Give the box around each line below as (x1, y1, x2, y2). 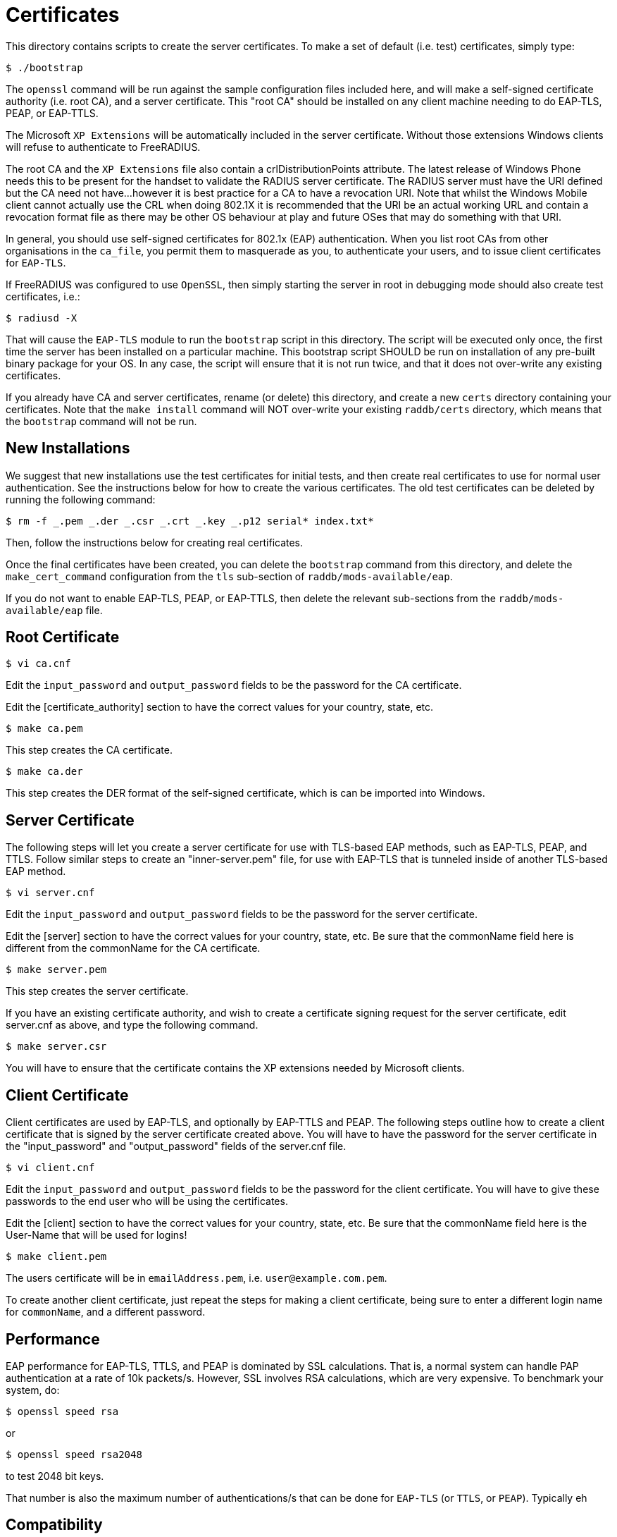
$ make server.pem (6, 964, 107, 976)
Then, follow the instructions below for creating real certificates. (6, 536, 304, 549)
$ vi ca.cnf (6, 658, 71, 670)
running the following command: (6, 493, 156, 506)
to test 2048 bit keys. (6, 1469, 104, 1482)
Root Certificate (6, 628, 120, 647)
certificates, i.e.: (6, 290, 80, 302)
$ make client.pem (6, 1251, 107, 1263)
